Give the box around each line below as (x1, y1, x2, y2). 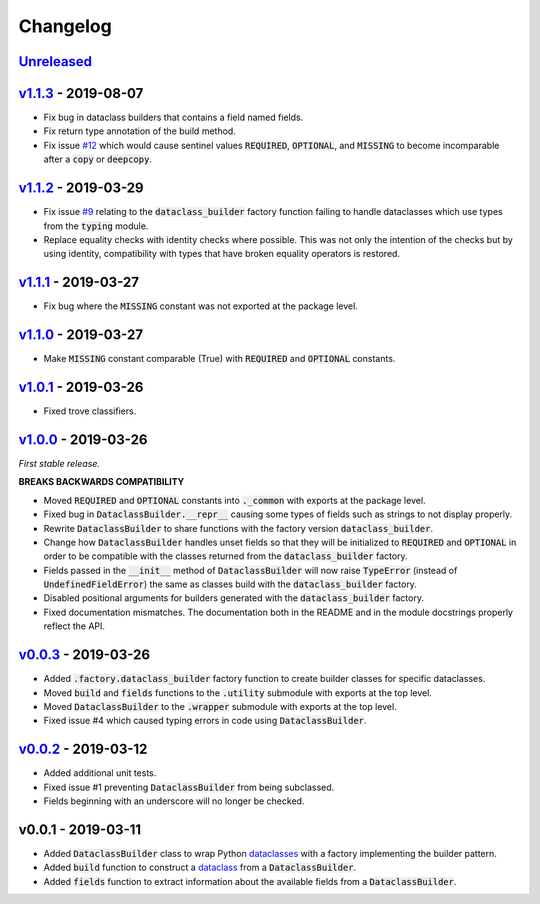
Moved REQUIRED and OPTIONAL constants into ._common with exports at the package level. (43, 494, 426, 506)
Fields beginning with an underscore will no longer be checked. (43, 795, 305, 807)
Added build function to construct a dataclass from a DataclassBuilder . (43, 861, 357, 874)
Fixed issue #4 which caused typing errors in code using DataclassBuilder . (43, 715, 367, 727)
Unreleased (18, 53, 93, 70)
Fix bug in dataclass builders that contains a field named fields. (43, 111, 304, 124)
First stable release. (18, 457, 100, 469)
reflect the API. (43, 620, 105, 632)
